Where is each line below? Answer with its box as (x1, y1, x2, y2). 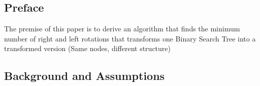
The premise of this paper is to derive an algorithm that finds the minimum (4, 23, 240, 34)
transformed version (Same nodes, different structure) (4, 43, 171, 54)
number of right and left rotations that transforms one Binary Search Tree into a (4, 33, 256, 44)
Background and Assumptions (4, 68, 165, 83)
